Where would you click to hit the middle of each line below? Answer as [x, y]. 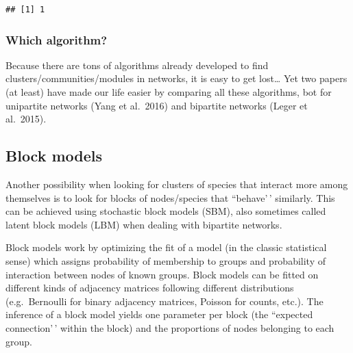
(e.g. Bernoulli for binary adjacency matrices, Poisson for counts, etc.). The [165, 301]
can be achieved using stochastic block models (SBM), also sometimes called [166, 211]
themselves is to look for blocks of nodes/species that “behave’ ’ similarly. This [170, 197]
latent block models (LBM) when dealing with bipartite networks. [144, 224]
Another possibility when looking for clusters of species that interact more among [177, 184]
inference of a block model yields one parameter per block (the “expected [159, 314]
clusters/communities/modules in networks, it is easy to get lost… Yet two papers [176, 78]
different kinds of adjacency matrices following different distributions [150, 288]
